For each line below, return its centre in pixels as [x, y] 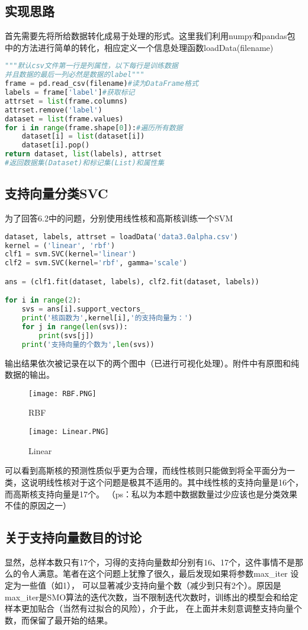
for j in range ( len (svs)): [75, 327]
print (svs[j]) [66, 335]
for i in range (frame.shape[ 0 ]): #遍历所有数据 [94, 128]
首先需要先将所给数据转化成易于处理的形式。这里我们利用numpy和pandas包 [150, 36]
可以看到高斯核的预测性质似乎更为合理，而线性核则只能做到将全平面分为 [146, 470]
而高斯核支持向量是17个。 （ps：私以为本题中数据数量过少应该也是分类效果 [151, 494]
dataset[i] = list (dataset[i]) [83, 136]
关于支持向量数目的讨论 [73, 537]
